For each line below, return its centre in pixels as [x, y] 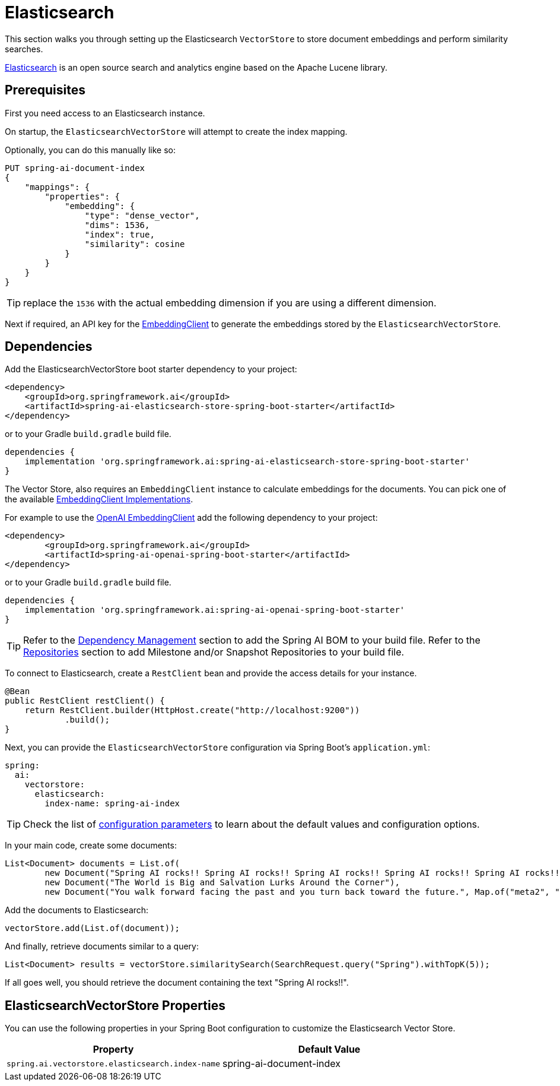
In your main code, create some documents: [91, 846]
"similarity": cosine [135, 244]
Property [113, 1049]
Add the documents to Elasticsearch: [77, 910]
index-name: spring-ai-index [112, 804]
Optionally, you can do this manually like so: [90, 150]
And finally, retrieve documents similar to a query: [102, 946]
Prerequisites [45, 90]
